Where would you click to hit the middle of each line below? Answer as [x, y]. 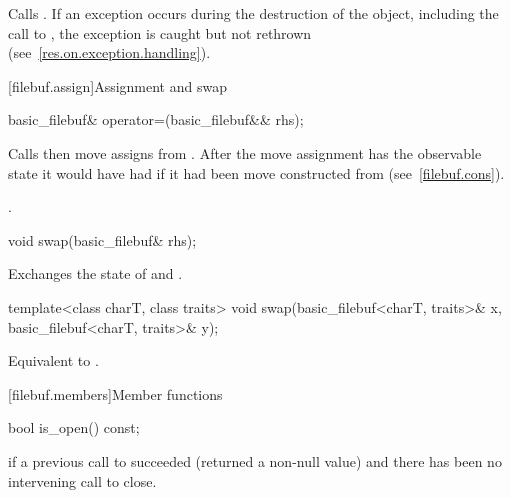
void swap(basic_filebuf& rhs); [102, 239]
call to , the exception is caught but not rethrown [160, 32]
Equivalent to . [53, 360]
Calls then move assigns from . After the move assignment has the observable [245, 152]
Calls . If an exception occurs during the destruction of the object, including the [253, 13]
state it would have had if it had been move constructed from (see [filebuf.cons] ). [256, 172]
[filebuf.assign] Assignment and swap [117, 85]
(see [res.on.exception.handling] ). [109, 52]
